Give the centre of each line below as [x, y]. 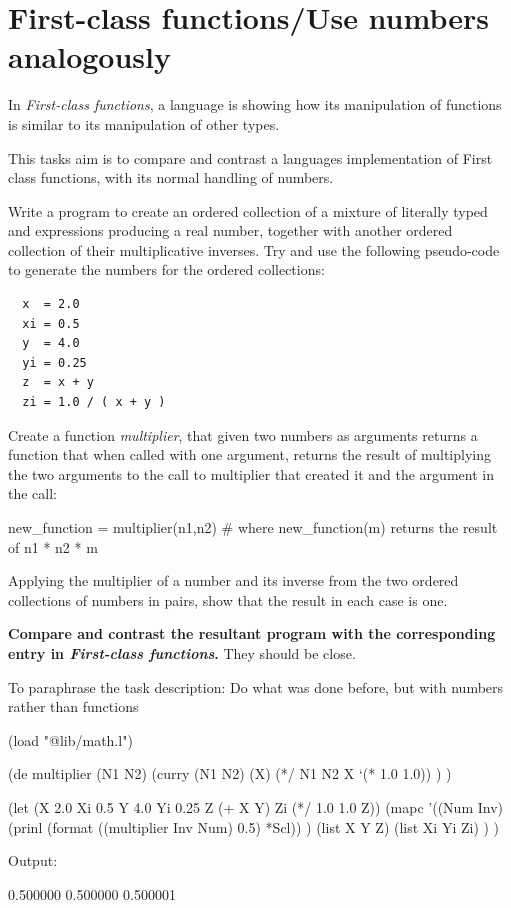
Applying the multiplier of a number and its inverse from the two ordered [233, 580]
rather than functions [73, 706]
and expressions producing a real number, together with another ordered [230, 230]
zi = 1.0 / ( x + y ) [94, 402]
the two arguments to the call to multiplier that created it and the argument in [251, 473]
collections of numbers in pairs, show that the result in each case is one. [228, 599]
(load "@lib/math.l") [70, 739]
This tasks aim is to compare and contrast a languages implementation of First [250, 157]
